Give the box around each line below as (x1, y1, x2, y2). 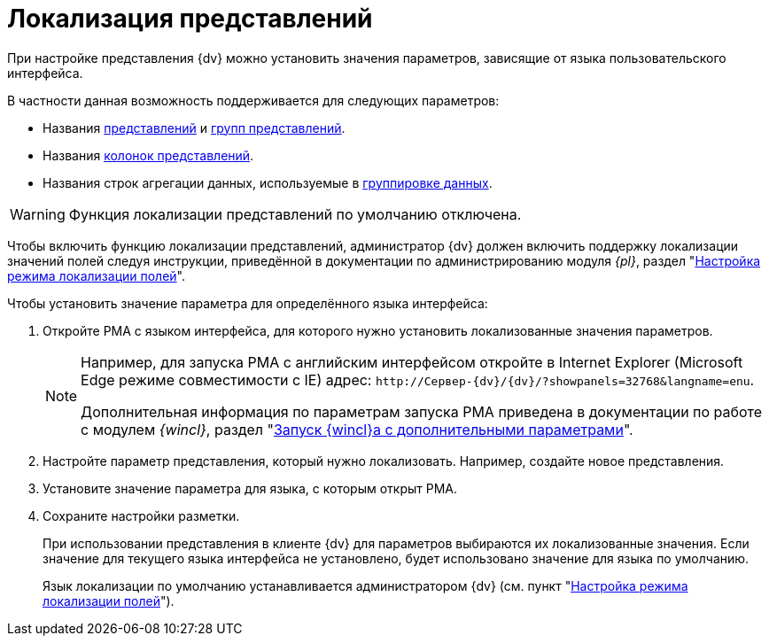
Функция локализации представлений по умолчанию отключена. (68, 205, 522, 223)
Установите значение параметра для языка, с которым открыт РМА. (43, 480, 458, 496)
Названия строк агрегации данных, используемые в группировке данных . (43, 174, 493, 190)
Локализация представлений (7, 4, 373, 34)
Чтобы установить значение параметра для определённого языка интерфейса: (7, 295, 488, 311)
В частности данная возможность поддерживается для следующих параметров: (7, 92, 500, 108)
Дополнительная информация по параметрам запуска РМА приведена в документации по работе (81, 402, 763, 421)
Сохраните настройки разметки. (43, 507, 240, 523)
